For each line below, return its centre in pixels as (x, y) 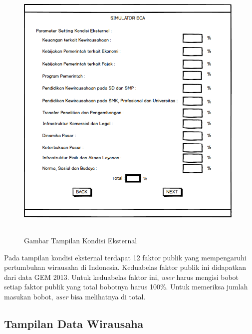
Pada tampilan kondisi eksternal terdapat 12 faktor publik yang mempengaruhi (125, 257)
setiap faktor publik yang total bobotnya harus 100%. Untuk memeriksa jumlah (126, 287)
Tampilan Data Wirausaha (74, 323)
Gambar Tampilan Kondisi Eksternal (81, 240)
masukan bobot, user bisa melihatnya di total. (75, 296)
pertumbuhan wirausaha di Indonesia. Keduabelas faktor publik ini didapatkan (125, 267)
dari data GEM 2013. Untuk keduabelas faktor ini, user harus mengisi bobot (122, 277)
